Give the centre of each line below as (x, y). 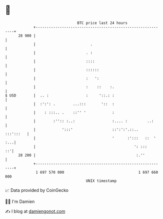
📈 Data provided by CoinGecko (37, 190)
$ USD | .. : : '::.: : (60, 95)
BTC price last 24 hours (102, 23)
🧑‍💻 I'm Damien (20, 201)
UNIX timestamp (101, 181)
